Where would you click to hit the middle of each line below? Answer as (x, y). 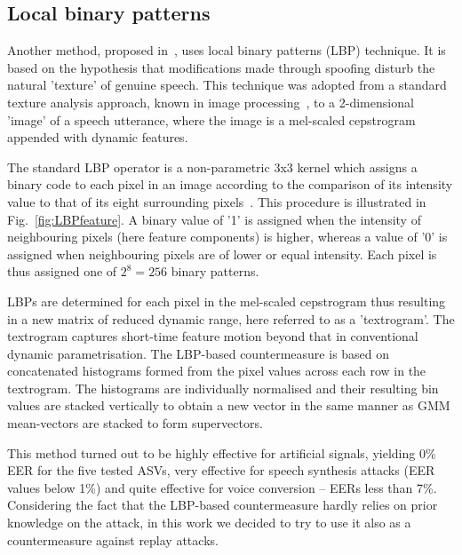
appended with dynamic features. (98, 137)
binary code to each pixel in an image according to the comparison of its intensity (230, 184)
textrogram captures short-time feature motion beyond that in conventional (213, 336)
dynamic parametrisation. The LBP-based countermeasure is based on (199, 353)
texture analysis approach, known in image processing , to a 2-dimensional (211, 102)
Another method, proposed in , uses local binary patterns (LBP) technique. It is (227, 50)
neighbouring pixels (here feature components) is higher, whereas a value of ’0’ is (227, 237)
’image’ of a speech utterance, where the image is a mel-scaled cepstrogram (211, 119)
